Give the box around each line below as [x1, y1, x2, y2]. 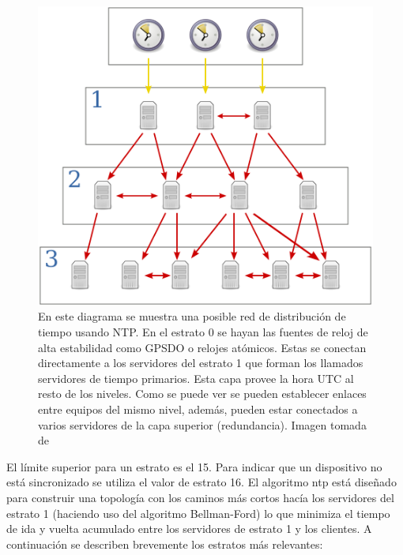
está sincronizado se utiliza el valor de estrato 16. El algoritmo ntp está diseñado [6, 474, 397, 490]
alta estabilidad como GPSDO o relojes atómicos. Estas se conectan [38, 339, 367, 355]
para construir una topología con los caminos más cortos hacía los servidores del [6, 489, 394, 506]
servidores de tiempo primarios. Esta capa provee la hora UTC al [38, 369, 354, 386]
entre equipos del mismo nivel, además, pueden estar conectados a [38, 401, 358, 418]
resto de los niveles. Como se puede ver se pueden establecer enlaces [38, 385, 367, 402]
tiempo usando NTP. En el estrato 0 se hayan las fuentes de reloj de [38, 324, 368, 340]
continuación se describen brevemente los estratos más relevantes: [6, 535, 323, 552]
